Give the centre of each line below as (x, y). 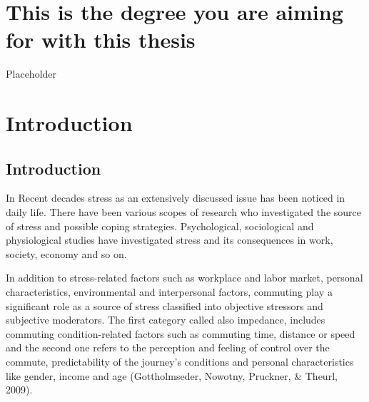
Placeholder (31, 74)
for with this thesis (101, 40)
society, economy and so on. (66, 253)
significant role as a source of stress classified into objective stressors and (165, 305)
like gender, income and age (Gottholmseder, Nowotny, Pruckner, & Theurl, (172, 375)
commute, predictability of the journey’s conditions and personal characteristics (180, 362)
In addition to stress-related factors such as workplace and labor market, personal (184, 278)
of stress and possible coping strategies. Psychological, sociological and (160, 226)
